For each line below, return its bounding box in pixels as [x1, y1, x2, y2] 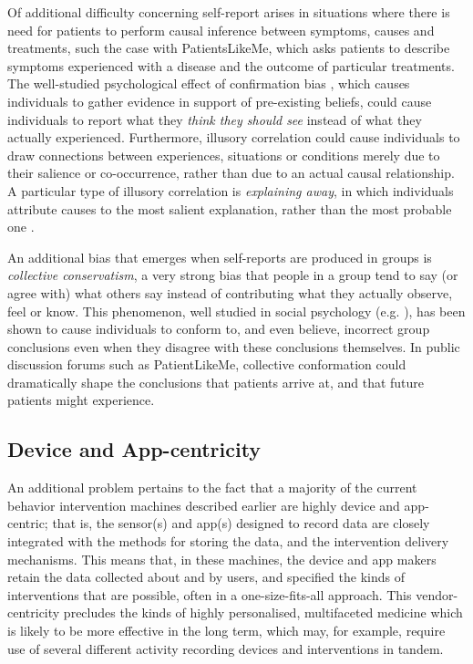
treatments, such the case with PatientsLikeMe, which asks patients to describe [7, 38, 450, 57]
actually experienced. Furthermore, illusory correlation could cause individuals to [7, 128, 460, 147]
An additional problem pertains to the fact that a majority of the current [7, 478, 417, 497]
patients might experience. [7, 390, 155, 410]
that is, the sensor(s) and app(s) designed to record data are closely [52, 514, 430, 533]
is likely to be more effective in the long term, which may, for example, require [7, 621, 446, 640]
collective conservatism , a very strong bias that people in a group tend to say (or [7, 265, 458, 285]
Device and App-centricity [7, 435, 262, 463]
